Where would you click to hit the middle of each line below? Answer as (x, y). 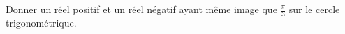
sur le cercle (314, 9)
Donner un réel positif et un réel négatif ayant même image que (141, 9)
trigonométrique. (41, 22)
